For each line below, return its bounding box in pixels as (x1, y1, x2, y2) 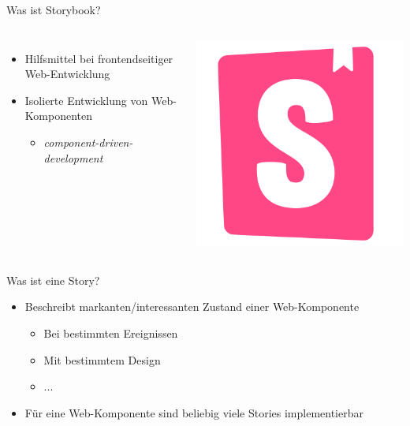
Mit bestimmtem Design (43, 351, 161, 368)
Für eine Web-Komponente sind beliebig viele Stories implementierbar (24, 404, 363, 420)
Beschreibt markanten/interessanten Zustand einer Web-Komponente (24, 298, 360, 315)
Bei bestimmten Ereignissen (43, 324, 178, 341)
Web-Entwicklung (24, 65, 110, 82)
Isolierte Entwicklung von (24, 92, 148, 108)
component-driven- (43, 133, 133, 150)
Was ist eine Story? (6, 271, 100, 288)
